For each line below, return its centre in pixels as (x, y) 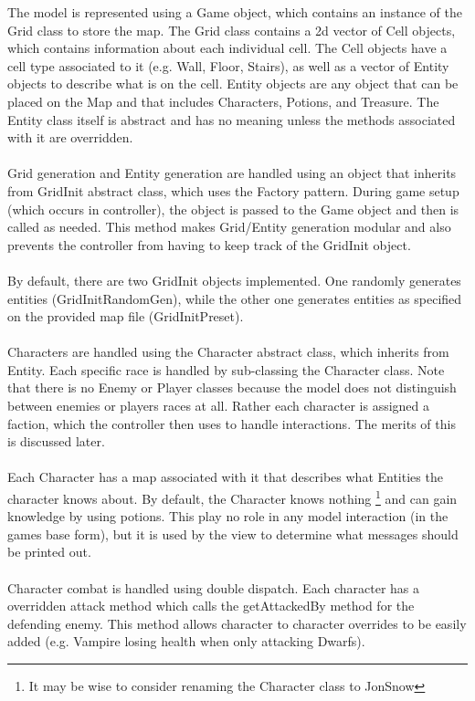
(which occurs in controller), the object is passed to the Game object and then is (233, 209)
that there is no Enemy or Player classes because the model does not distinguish (232, 387)
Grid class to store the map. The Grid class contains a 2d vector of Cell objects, (232, 30)
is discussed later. (56, 441)
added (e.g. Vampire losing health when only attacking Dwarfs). (186, 641)
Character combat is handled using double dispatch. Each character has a (213, 587)
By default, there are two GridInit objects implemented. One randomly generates (234, 280)
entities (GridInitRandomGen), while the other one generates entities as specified (235, 298)
